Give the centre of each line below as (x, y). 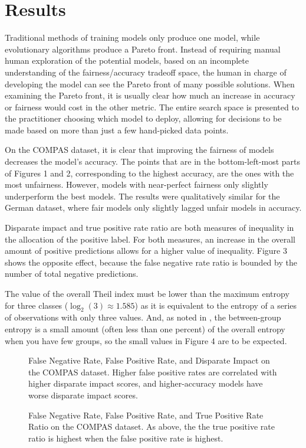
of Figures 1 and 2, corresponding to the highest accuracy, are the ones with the (149, 173)
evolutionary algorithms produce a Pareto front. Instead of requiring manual (143, 49)
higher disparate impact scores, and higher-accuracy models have (146, 383)
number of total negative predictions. (72, 274)
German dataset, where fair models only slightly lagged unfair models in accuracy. (153, 207)
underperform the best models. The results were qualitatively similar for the (142, 196)
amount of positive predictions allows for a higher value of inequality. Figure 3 (146, 251)
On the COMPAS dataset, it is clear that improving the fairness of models (139, 150)
